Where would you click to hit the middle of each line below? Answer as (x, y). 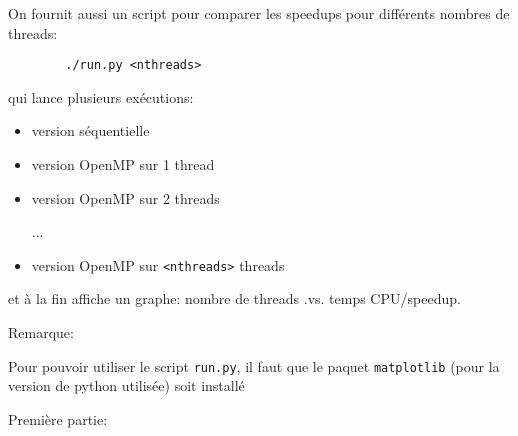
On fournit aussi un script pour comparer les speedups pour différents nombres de (259, 13)
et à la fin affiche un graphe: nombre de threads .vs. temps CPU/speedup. (234, 298)
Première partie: (58, 418)
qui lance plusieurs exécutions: (101, 96)
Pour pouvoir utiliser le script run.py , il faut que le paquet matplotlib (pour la (254, 365)
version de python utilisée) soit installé (126, 385)
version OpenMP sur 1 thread (123, 164)
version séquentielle (90, 130)
